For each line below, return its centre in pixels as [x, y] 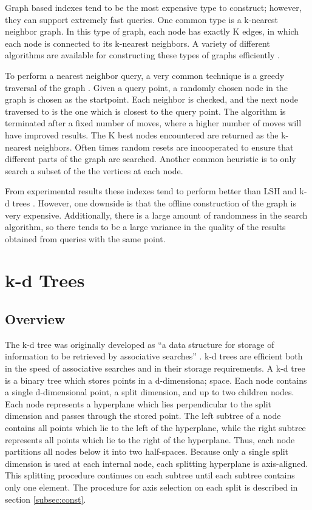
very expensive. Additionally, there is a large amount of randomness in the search [156, 215]
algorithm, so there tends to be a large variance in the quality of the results [145, 227]
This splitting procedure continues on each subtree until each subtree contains [150, 475]
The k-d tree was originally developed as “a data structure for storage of [140, 344]
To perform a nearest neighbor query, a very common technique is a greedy [145, 75]
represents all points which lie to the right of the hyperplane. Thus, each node [150, 439]
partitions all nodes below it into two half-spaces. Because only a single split [147, 451]
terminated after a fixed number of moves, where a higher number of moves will [153, 123]
